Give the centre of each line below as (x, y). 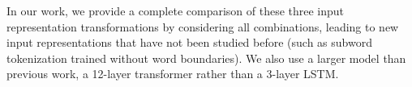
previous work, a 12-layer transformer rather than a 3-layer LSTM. (173, 74)
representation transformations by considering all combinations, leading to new (203, 26)
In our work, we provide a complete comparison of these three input (176, 10)
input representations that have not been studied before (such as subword (189, 42)
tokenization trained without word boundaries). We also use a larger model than (206, 58)
